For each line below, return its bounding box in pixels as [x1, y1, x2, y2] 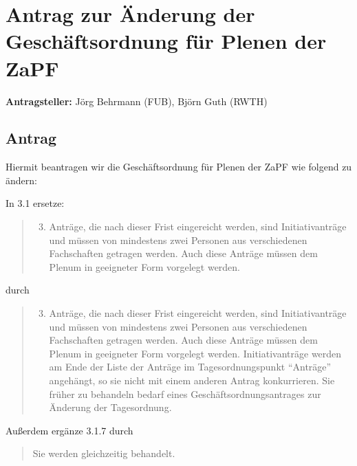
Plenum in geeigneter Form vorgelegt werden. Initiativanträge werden [49, 346, 342, 360]
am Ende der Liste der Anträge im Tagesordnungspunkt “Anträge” [49, 359, 332, 374]
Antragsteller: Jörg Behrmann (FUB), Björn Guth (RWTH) [6, 93, 268, 108]
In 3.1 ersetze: [6, 196, 65, 210]
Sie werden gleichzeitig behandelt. [32, 446, 175, 461]
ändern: [6, 173, 37, 187]
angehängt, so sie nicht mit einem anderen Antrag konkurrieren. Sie [49, 373, 335, 388]
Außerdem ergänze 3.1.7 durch [6, 423, 133, 437]
